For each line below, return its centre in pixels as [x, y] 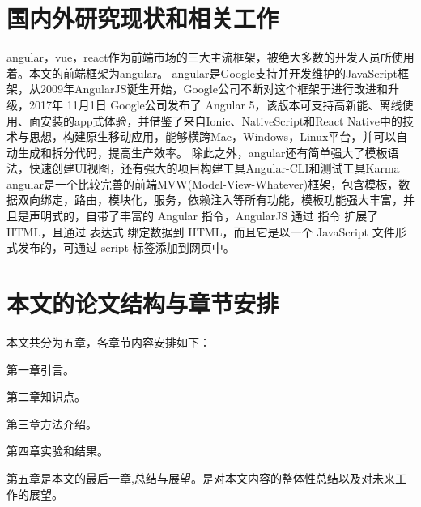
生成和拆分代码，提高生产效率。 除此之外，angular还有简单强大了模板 [202, 152]
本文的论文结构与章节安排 [143, 303]
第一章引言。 [40, 369]
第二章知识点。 [46, 396]
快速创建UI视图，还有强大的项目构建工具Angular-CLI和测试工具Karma [214, 168]
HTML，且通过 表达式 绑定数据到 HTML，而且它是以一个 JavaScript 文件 [201, 231]
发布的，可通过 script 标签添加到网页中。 [126, 247]
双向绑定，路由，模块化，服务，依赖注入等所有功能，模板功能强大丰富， [210, 200]
